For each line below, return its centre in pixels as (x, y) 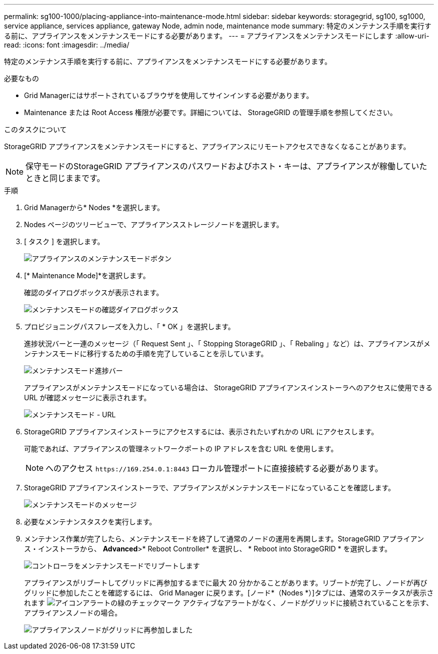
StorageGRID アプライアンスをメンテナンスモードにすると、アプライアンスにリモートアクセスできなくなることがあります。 (207, 146)
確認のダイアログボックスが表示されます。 (94, 292)
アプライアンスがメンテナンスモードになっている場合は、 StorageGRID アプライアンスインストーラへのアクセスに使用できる (228, 388)
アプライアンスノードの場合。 (73, 613)
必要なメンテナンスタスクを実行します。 (90, 522)
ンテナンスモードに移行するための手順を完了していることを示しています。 (146, 354)
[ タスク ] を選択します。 (64, 241)
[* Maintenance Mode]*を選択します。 (87, 275)
